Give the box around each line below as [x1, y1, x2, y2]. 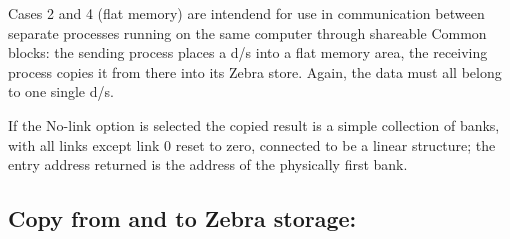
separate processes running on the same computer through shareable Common [8, 22, 487, 43]
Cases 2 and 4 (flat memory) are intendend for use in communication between [8, 3, 485, 23]
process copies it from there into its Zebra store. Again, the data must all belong [8, 61, 502, 82]
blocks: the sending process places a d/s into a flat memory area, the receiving [8, 42, 488, 63]
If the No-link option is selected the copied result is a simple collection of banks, [8, 114, 500, 135]
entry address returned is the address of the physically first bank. [8, 154, 408, 175]
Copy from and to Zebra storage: [8, 203, 357, 234]
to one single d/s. [8, 81, 114, 102]
